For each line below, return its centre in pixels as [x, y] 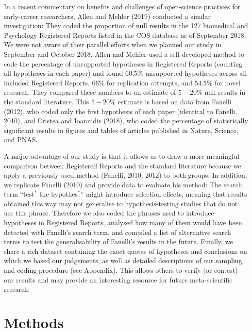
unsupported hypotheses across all [196, 73]
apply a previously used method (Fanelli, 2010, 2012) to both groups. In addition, [126, 175]
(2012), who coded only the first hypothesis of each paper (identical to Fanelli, [121, 111]
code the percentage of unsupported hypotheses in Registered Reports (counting [123, 63]
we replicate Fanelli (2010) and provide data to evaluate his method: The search [123, 184]
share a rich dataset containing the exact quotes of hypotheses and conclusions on [126, 251]
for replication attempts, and [150, 82]
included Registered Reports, [47, 82]
